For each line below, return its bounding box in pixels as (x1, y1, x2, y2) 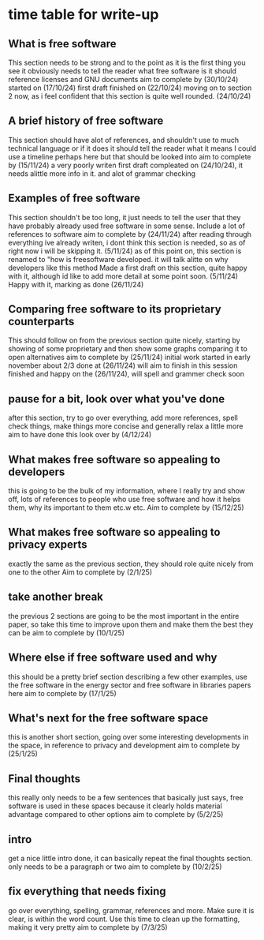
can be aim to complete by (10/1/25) (8, 627, 125, 637)
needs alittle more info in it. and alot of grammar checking (8, 168, 195, 178)
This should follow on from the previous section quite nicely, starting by (8, 335, 240, 345)
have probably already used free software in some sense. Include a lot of (8, 221, 246, 230)
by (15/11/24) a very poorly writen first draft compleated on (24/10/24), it (8, 160, 243, 170)
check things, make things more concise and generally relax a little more (8, 421, 244, 431)
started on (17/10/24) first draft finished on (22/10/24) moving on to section (8, 83, 252, 92)
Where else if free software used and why (8, 651, 218, 665)
